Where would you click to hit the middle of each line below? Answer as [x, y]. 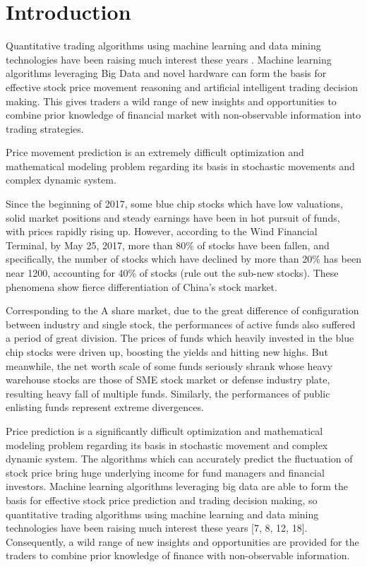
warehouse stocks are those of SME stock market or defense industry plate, [168, 380]
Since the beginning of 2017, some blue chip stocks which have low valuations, [174, 204]
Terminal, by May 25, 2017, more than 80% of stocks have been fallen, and [168, 245]
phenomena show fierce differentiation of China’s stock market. [142, 286]
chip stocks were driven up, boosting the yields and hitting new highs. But [167, 352]
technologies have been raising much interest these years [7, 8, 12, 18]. [157, 528]
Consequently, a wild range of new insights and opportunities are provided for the [182, 541]
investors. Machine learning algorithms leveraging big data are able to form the [177, 486]
